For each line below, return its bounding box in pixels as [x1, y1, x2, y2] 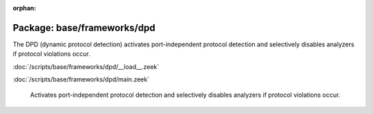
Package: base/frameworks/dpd [12, 21, 155, 34]
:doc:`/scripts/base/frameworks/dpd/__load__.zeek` [12, 62, 160, 70]
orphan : [12, 4, 37, 12]
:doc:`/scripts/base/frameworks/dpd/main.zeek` [12, 75, 150, 84]
